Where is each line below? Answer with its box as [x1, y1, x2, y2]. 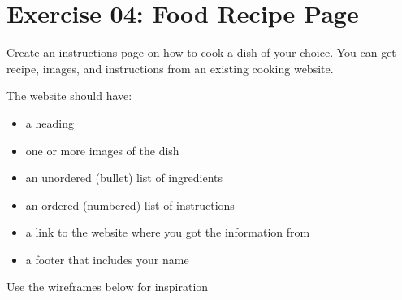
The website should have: [6, 87, 132, 104]
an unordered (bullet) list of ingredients [25, 169, 223, 186]
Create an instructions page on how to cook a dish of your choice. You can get [6, 44, 396, 61]
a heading [25, 114, 74, 131]
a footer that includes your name [25, 250, 189, 267]
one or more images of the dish [25, 141, 179, 159]
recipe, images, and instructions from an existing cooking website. [6, 59, 334, 76]
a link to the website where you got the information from [25, 224, 310, 241]
